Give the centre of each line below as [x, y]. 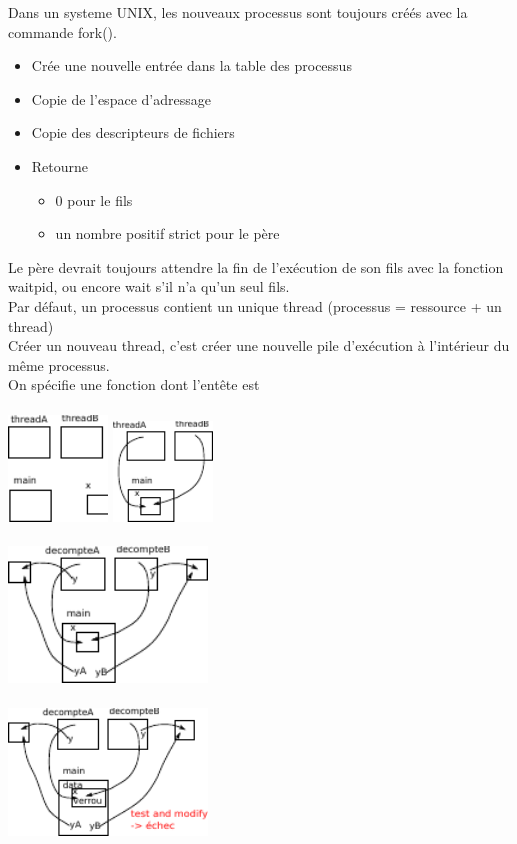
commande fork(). [62, 31]
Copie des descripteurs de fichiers [133, 132]
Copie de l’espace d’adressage [121, 98]
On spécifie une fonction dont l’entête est [134, 384]
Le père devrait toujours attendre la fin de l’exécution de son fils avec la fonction [256, 266]
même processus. [59, 364]
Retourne [60, 165]
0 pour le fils [94, 199]
